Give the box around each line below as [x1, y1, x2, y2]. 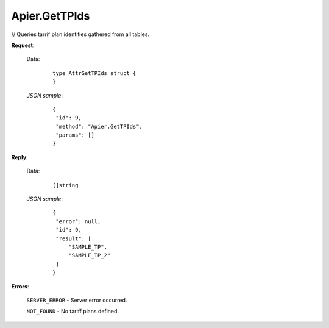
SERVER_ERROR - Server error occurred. [26, 296, 127, 304]
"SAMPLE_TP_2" [68, 252, 111, 259]
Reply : [11, 153, 28, 161]
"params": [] [55, 132, 94, 138]
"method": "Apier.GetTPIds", [55, 123, 143, 130]
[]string [52, 182, 79, 188]
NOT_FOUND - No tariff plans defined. [26, 308, 119, 315]
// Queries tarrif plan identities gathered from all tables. [11, 30, 149, 38]
